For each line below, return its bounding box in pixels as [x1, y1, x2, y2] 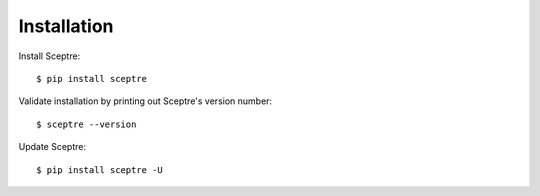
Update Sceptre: [18, 141, 87, 153]
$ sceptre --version [36, 118, 137, 130]
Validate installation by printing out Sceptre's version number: [18, 95, 273, 107]
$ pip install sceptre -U [36, 164, 164, 175]
